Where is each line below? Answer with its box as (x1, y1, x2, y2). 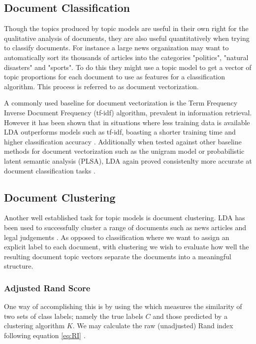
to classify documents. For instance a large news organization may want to (4, 42, 229, 53)
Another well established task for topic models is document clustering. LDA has (4, 212, 245, 223)
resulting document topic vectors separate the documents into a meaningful (4, 251, 231, 261)
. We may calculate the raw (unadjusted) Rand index (72, 320, 233, 331)
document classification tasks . (4, 165, 96, 175)
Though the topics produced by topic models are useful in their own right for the (4, 23, 249, 34)
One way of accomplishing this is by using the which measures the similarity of (4, 301, 242, 311)
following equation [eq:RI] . (4, 330, 86, 340)
